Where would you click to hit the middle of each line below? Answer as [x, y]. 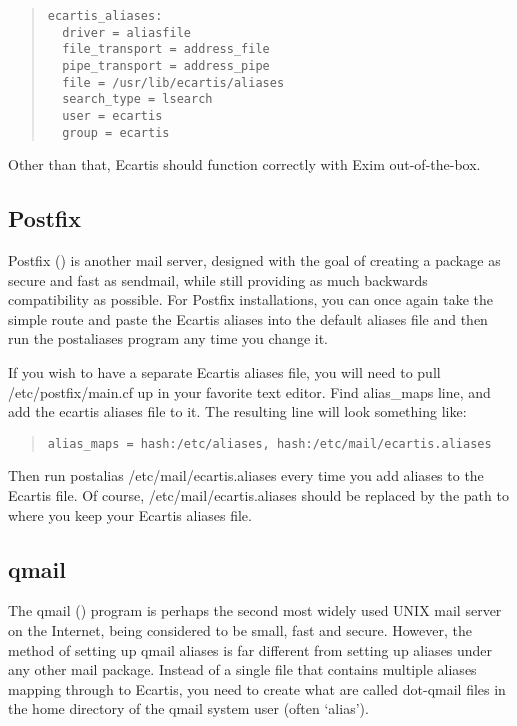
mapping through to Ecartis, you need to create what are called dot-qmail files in [257, 688]
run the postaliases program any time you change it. [168, 338]
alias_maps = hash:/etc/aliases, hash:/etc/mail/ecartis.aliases [269, 443]
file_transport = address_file [166, 49]
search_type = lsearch [137, 99]
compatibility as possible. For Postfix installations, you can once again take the [251, 299]
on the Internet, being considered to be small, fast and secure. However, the [240, 630]
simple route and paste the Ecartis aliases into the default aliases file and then [248, 318]
